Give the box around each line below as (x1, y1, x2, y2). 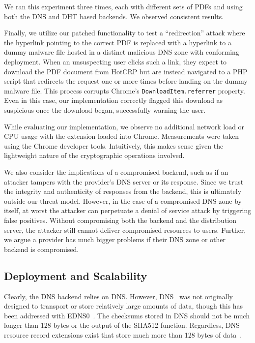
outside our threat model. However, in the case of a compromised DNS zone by (4, 195, 242, 206)
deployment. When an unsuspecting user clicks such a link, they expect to (4, 56, 227, 66)
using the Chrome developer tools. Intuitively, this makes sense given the (4, 140, 224, 151)
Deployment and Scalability (4, 268, 147, 283)
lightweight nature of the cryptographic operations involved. (4, 150, 185, 160)
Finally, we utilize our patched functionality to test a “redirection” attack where (4, 28, 245, 38)
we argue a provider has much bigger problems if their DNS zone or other (4, 234, 226, 245)
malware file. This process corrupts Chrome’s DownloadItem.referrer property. (4, 85, 245, 95)
